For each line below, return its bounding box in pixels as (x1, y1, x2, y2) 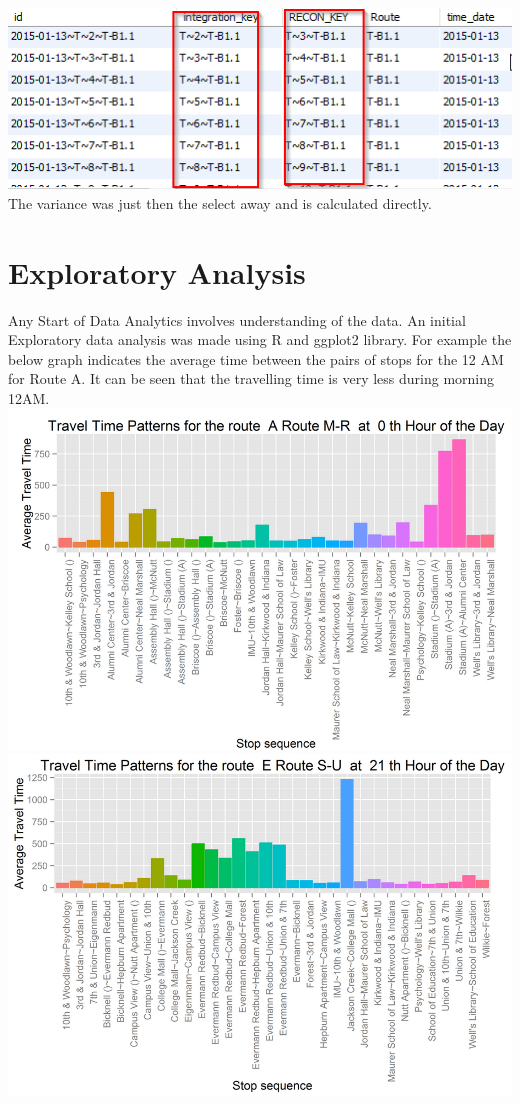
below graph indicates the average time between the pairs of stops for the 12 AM (8, 348, 504, 369)
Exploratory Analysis (8, 251, 306, 292)
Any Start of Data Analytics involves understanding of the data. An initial (8, 309, 466, 330)
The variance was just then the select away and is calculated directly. (8, 192, 432, 213)
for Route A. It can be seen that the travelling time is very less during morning (8, 368, 495, 389)
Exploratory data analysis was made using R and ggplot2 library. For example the (8, 329, 512, 350)
